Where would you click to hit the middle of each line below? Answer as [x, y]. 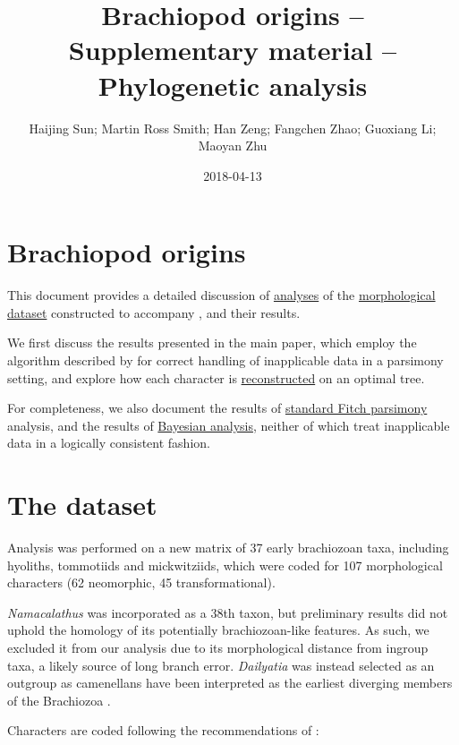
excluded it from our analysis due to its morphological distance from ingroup [218, 648]
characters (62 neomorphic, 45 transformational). [141, 582]
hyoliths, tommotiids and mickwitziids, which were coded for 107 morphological [225, 565]
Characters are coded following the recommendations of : [163, 730]
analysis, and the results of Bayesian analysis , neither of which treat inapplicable [229, 425]
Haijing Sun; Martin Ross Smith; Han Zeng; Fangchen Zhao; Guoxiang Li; [233, 128]
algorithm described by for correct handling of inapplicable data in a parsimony [225, 360]
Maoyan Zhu [233, 146]
